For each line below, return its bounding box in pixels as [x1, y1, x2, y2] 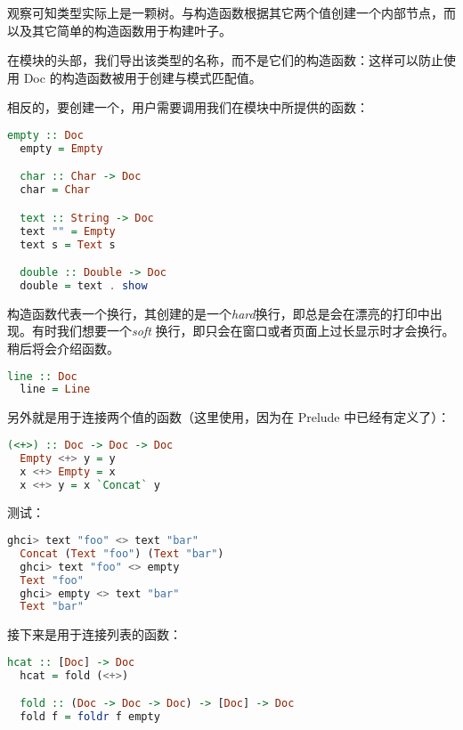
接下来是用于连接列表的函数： [7, 625, 182, 644]
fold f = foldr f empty [20, 710, 160, 724]
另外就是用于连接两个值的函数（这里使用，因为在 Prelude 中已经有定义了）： [7, 408, 451, 426]
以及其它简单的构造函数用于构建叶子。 [7, 20, 231, 39]
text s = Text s [20, 238, 116, 251]
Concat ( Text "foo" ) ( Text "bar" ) [20, 547, 224, 560]
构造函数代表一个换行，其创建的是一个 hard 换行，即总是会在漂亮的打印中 [7, 304, 430, 322]
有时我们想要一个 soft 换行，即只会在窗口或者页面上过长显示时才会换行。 [31, 321, 455, 340]
